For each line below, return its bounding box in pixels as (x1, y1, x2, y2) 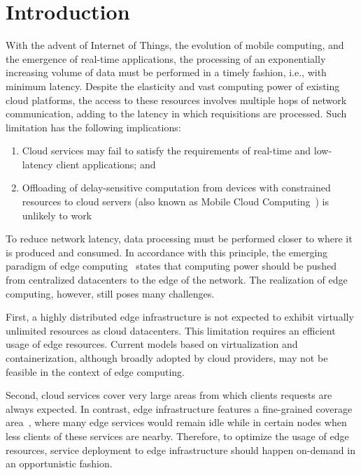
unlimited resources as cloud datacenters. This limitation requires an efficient (6, 323, 336, 337)
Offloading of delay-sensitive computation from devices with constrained (22, 180, 331, 195)
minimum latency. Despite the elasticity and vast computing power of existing (6, 78, 340, 93)
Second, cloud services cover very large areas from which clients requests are (6, 388, 332, 402)
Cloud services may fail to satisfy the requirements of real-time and (22, 143, 311, 158)
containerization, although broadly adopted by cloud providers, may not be (6, 351, 328, 365)
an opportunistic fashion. (6, 456, 113, 471)
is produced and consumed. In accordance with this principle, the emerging (6, 244, 328, 259)
